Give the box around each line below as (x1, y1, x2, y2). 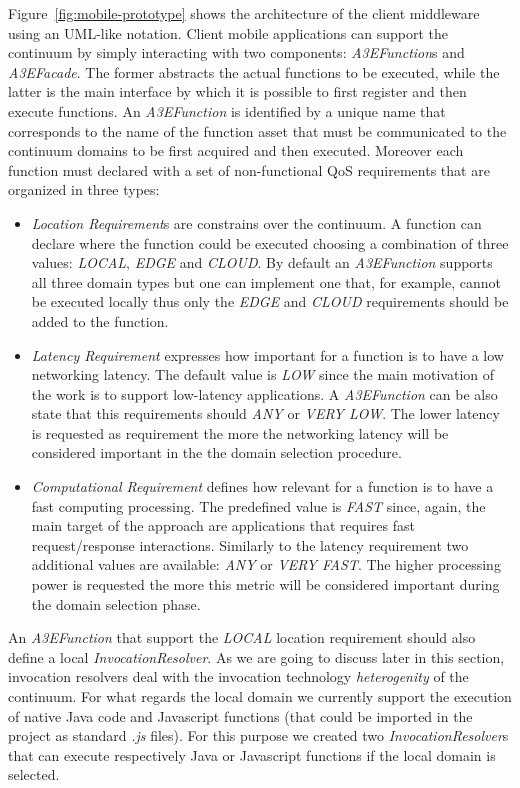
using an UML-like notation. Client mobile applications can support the (8, 22, 448, 43)
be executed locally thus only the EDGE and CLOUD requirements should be (31, 291, 509, 312)
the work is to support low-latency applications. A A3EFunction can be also (31, 383, 498, 404)
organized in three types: (8, 179, 160, 200)
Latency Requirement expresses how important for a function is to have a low (31, 344, 504, 365)
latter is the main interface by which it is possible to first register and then (8, 81, 467, 102)
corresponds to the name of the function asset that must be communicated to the (8, 120, 507, 141)
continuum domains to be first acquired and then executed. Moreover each (8, 140, 464, 161)
